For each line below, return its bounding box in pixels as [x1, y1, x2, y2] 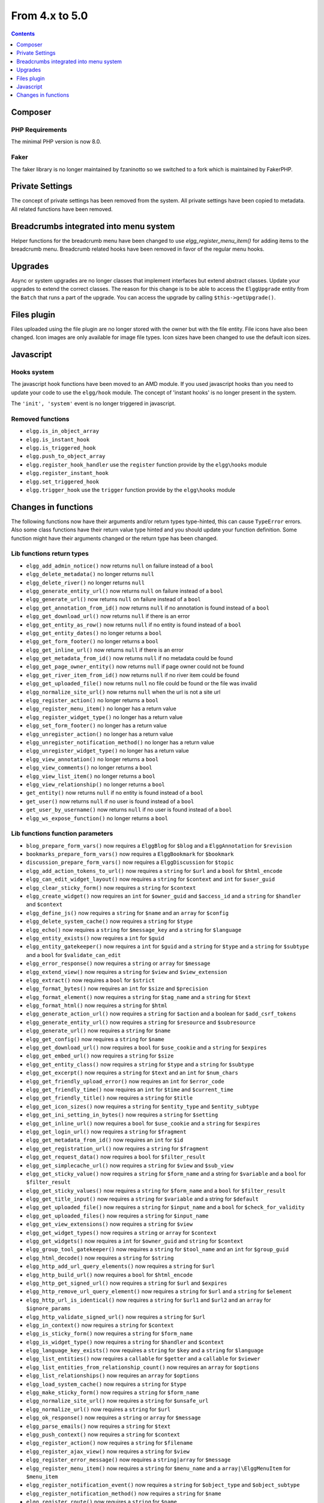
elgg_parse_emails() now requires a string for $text [26, 1422, 171, 1430]
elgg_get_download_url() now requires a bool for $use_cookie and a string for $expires [26, 1044, 267, 1051]
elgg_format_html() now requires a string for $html [26, 1002, 168, 1009]
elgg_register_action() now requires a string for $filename [26, 1439, 193, 1446]
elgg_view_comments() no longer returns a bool [26, 764, 152, 771]
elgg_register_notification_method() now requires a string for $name [26, 1490, 221, 1497]
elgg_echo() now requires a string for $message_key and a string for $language [26, 926, 242, 933]
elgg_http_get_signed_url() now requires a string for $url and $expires [26, 1279, 227, 1287]
